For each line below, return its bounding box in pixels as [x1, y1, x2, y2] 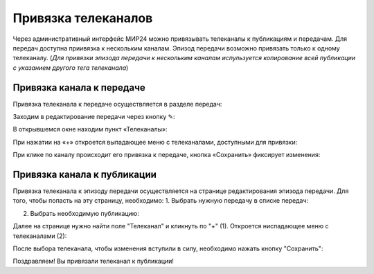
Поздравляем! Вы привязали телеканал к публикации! [12, 257, 175, 266]
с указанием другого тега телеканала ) [12, 63, 129, 72]
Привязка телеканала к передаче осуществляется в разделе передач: [12, 100, 222, 108]
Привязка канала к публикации [12, 169, 157, 180]
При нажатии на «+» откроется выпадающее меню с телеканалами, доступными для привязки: [12, 138, 298, 146]
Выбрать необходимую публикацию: [30, 209, 140, 217]
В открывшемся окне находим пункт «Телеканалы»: [12, 125, 168, 134]
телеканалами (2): [12, 232, 67, 240]
